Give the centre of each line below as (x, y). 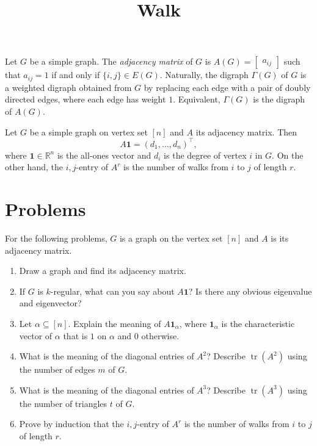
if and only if (76, 75)
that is (75, 335)
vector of (36, 335)
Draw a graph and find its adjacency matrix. (103, 271)
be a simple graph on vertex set (89, 131)
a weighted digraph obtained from (68, 87)
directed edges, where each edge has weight (86, 99)
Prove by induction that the (71, 424)
